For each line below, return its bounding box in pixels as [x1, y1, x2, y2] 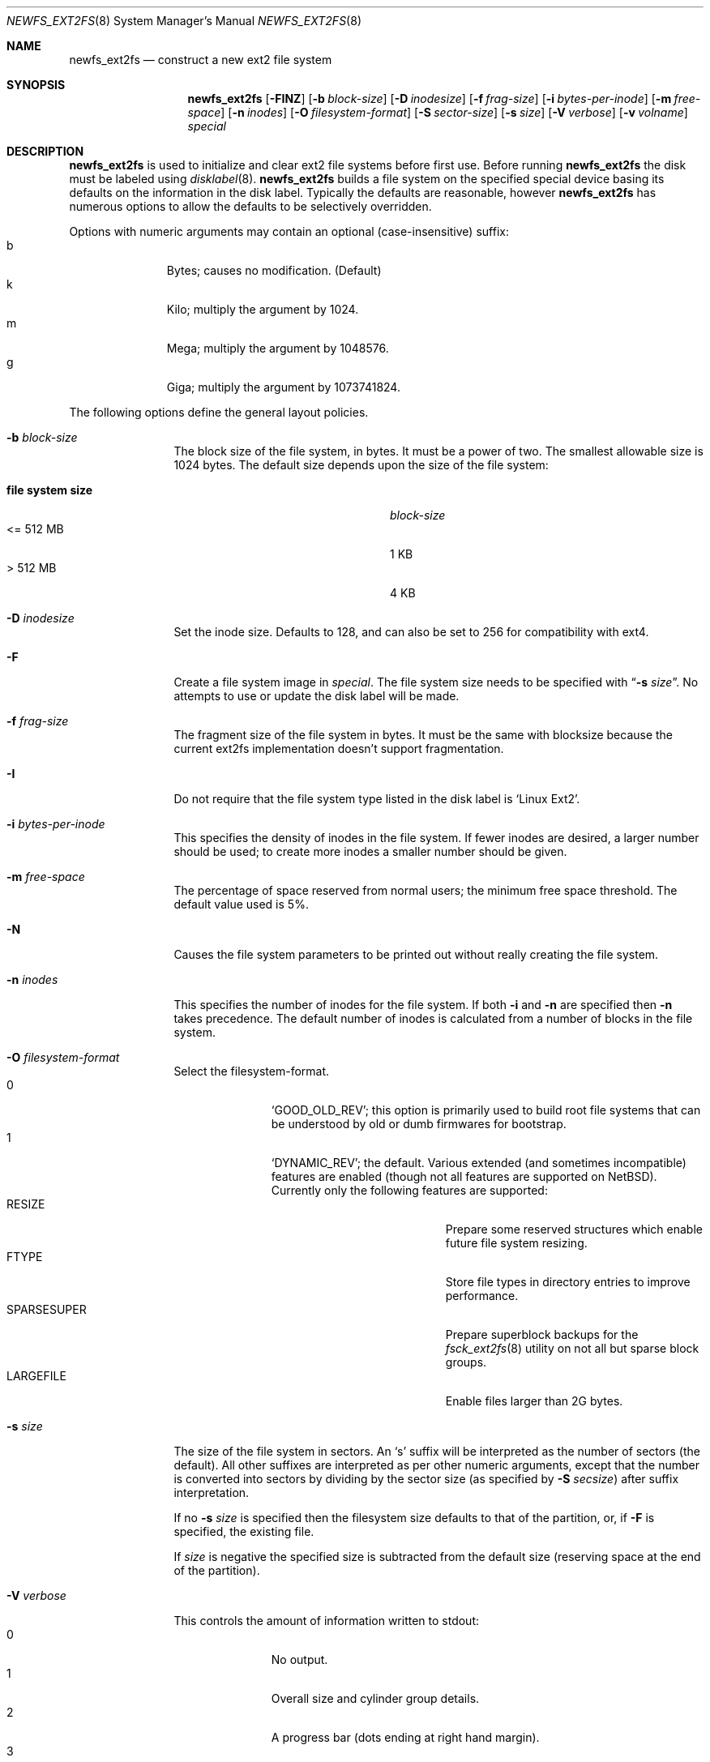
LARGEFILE [6, 1369, 66, 1383]
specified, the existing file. [173, 1525, 314, 1538]
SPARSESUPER [6, 1302, 87, 1316]
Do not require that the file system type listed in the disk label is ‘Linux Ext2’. [173, 792, 580, 806]
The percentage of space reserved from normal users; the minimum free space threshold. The [173, 883, 678, 897]
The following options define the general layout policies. [69, 405, 369, 419]
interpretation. [173, 1486, 250, 1499]
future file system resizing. [445, 1236, 588, 1250]
